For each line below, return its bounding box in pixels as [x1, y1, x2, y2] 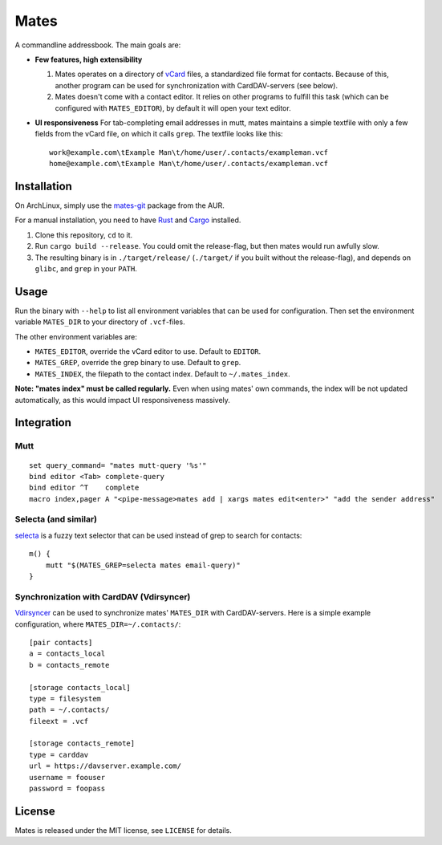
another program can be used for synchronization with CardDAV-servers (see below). [55, 80, 339, 90]
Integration [14, 416, 72, 429]
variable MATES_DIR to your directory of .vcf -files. [14, 317, 185, 327]
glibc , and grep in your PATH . [34, 263, 138, 273]
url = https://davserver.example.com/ [29, 762, 182, 770]
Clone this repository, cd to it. [34, 230, 133, 240]
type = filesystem [29, 694, 102, 703]
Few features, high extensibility [34, 55, 143, 64]
